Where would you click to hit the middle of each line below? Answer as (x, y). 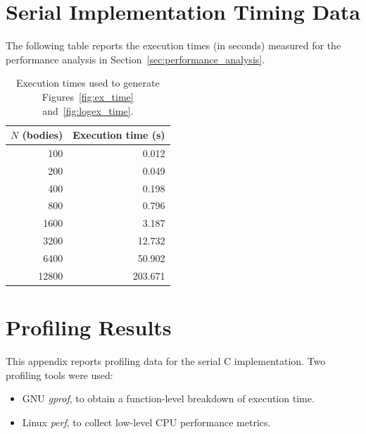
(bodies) (43, 135)
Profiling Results (89, 327)
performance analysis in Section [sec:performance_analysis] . (135, 59)
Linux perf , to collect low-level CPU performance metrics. (146, 422)
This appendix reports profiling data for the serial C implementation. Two (166, 361)
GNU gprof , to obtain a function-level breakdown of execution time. (168, 398)
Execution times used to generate (88, 83)
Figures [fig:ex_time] (88, 96)
